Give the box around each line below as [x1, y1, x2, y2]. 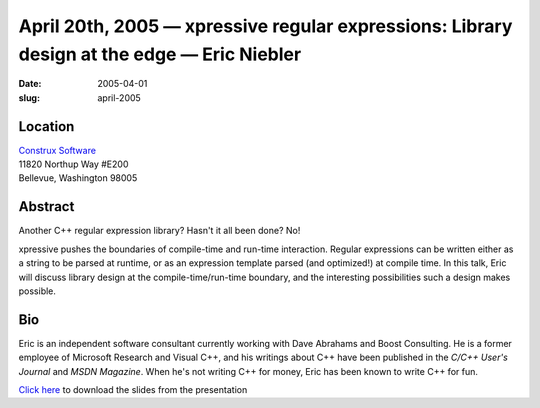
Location [18, 118, 75, 135]
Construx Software [18, 144, 97, 156]
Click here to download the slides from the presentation [18, 383, 248, 395]
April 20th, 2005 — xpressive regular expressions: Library [18, 15, 513, 37]
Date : [18, 78, 42, 90]
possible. [18, 285, 57, 297]
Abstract [18, 198, 75, 215]
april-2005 [97, 91, 142, 104]
